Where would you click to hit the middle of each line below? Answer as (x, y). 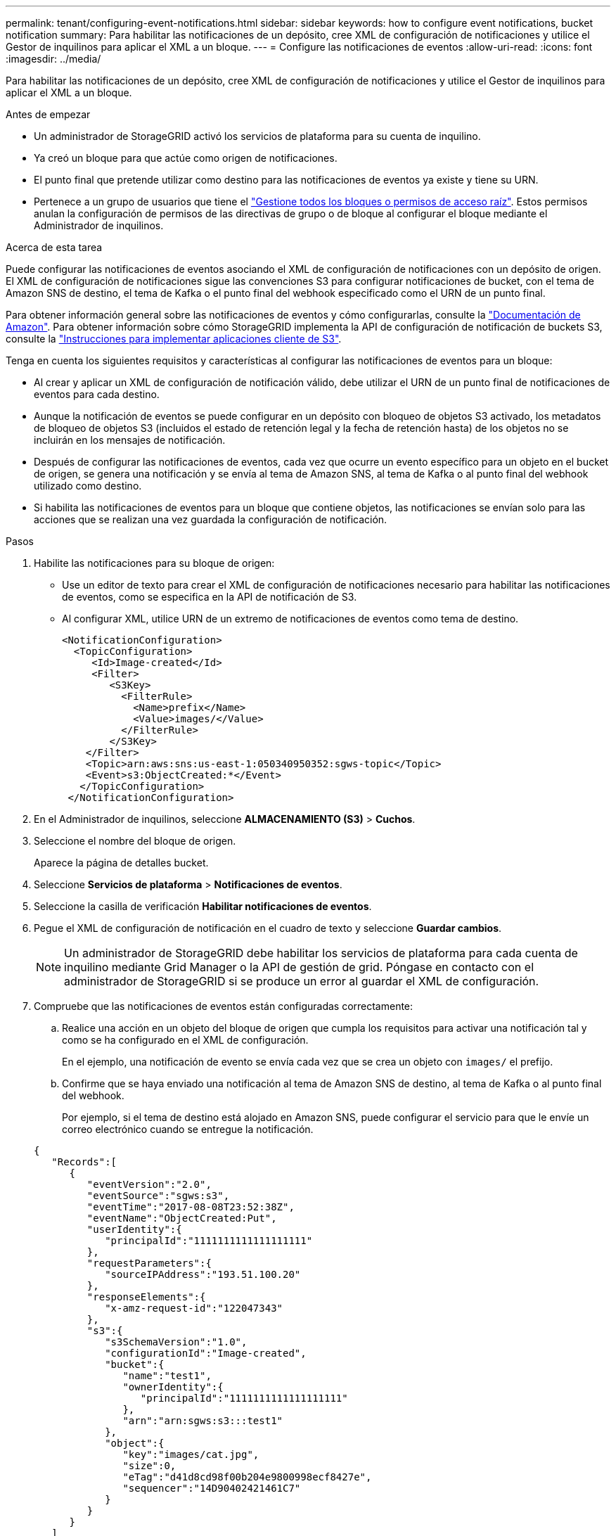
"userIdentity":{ (134, 1229)
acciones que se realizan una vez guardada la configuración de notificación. (211, 519)
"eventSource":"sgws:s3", (158, 1196)
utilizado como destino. (88, 486)
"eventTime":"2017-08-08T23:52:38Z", (191, 1207)
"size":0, (149, 1466)
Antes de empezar (48, 114)
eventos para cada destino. (97, 394)
